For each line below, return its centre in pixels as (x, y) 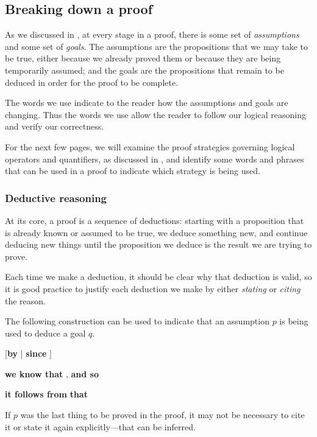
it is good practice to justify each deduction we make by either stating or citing (153, 288)
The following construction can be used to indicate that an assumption (137, 321)
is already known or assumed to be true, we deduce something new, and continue (156, 232)
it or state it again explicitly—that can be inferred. (100, 426)
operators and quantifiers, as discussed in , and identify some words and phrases (155, 159)
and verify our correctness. (55, 126)
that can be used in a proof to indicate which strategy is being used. (133, 171)
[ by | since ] (28, 353)
